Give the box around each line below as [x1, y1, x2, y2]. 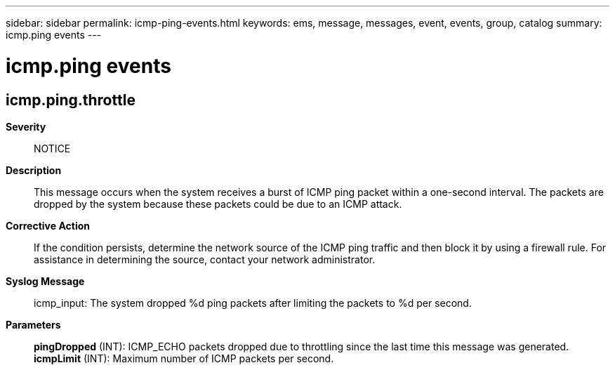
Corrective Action [6, 219, 90, 232]
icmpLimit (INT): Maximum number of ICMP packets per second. [34, 352, 334, 364]
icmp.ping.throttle [6, 91, 135, 109]
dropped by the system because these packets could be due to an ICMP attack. [34, 197, 402, 210]
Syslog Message [6, 275, 85, 287]
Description [6, 164, 62, 176]
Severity [6, 120, 46, 133]
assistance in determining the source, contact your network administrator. [34, 253, 376, 265]
